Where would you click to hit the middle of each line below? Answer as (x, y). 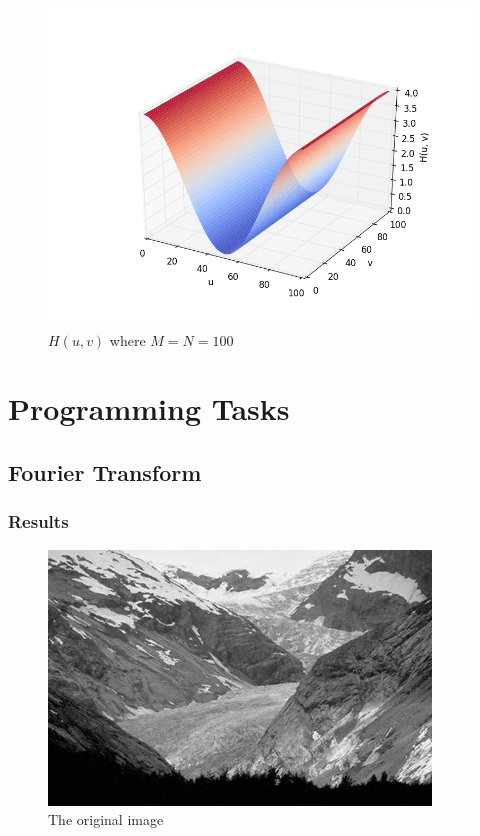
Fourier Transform (105, 471)
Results (38, 521)
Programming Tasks (149, 408)
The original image (106, 819)
